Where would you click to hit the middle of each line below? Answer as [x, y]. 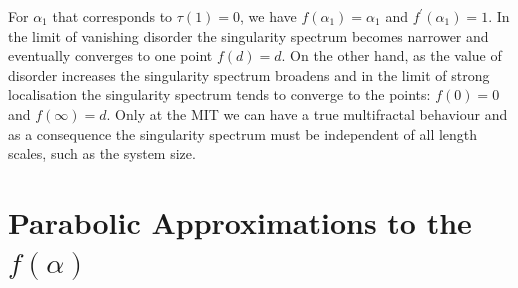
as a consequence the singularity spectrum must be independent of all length [243, 133]
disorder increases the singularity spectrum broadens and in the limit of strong [249, 74]
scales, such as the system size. [102, 153]
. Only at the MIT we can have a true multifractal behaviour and [307, 113]
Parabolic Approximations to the [240, 221]
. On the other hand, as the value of [391, 55]
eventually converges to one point [110, 55]
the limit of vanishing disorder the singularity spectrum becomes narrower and [248, 35]
